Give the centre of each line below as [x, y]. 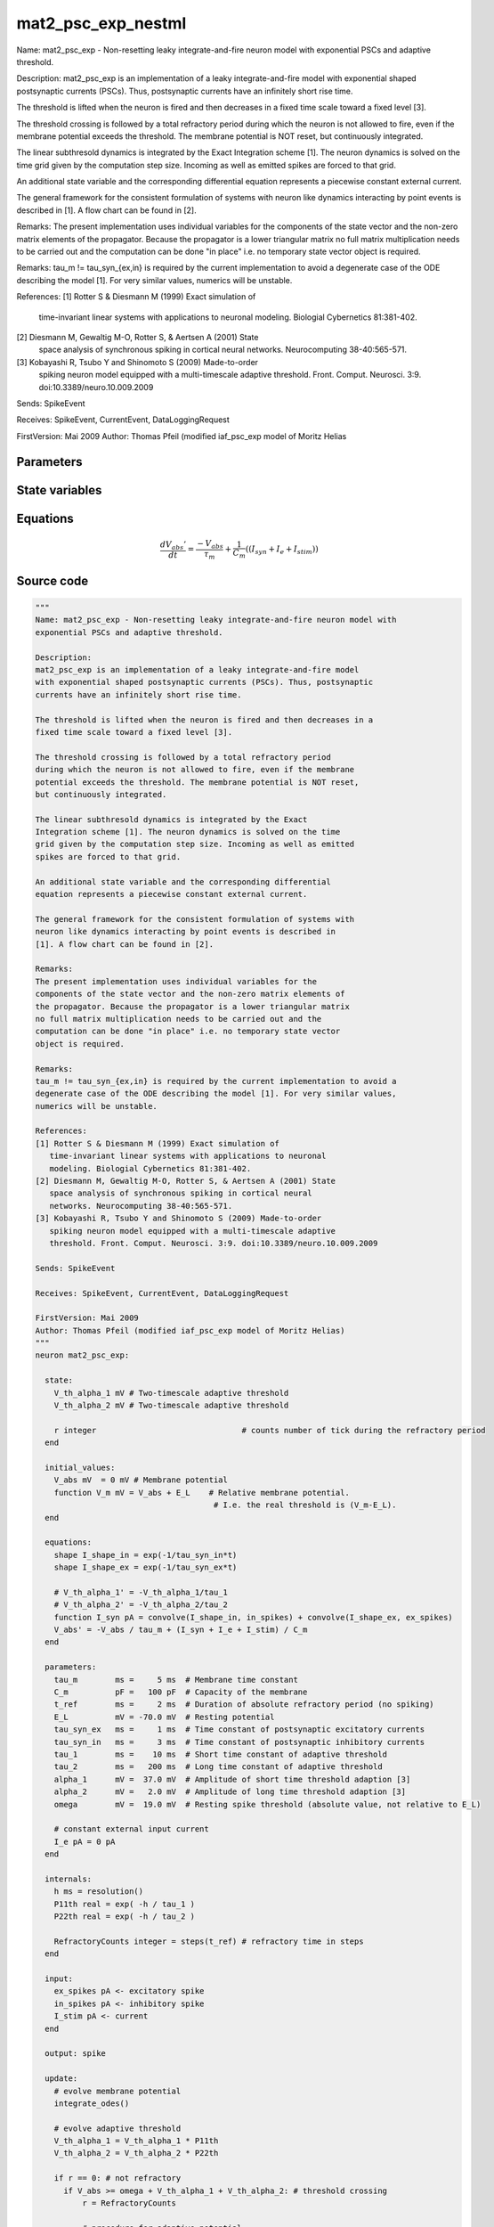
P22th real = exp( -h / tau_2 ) [125, 1917]
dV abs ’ [173, 545]
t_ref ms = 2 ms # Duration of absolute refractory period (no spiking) [244, 1705]
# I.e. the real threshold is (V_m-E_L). [305, 1505]
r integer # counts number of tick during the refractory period [270, 1430]
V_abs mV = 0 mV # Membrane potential [141, 1480]
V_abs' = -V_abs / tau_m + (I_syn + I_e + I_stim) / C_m [181, 1630]
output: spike [76, 2054]
